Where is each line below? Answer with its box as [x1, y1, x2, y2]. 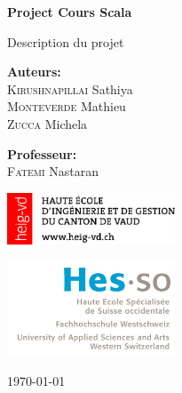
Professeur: [7, 144, 77, 163]
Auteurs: [7, 62, 61, 81]
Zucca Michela [7, 114, 88, 132]
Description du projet [7, 32, 124, 51]
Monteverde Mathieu [7, 97, 126, 116]
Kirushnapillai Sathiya [7, 79, 133, 98]
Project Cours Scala [7, 3, 132, 20]
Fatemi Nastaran [7, 162, 99, 180]
